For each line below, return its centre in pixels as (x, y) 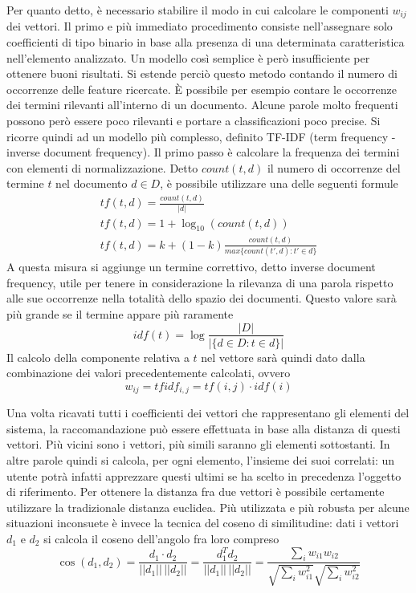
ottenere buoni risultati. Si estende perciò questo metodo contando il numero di (202, 73)
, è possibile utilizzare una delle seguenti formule (279, 183)
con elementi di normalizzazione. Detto (102, 167)
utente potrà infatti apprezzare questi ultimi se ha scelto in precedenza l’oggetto (204, 475)
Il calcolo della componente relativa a (98, 357)
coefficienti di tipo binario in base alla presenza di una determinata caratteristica (206, 42)
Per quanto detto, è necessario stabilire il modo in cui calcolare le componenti (198, 10)
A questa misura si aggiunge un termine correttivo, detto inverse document (191, 267)
